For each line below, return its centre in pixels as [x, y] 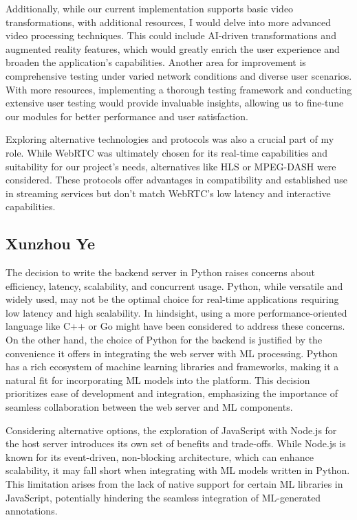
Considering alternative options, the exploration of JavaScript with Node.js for [171, 430]
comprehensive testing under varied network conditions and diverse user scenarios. [179, 75]
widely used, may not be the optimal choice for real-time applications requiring [172, 299]
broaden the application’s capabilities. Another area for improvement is [156, 62]
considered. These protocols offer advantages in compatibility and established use [176, 180]
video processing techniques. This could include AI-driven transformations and [171, 35]
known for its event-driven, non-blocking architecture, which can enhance [160, 456]
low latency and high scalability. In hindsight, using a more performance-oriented [176, 312]
